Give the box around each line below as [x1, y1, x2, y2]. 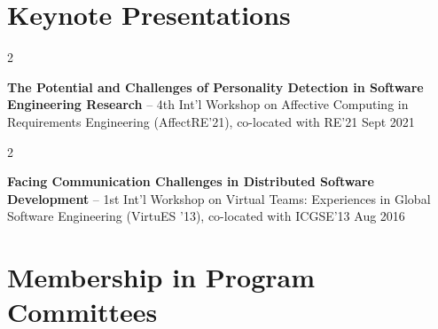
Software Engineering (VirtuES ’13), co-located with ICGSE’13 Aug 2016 [7, 207, 405, 225]
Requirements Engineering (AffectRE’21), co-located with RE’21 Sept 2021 [7, 112, 415, 130]
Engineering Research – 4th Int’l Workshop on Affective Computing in [7, 95, 409, 114]
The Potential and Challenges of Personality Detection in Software [7, 77, 424, 96]
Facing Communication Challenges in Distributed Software [7, 172, 374, 191]
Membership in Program [7, 259, 316, 295]
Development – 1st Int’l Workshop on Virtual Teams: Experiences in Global [7, 189, 431, 208]
